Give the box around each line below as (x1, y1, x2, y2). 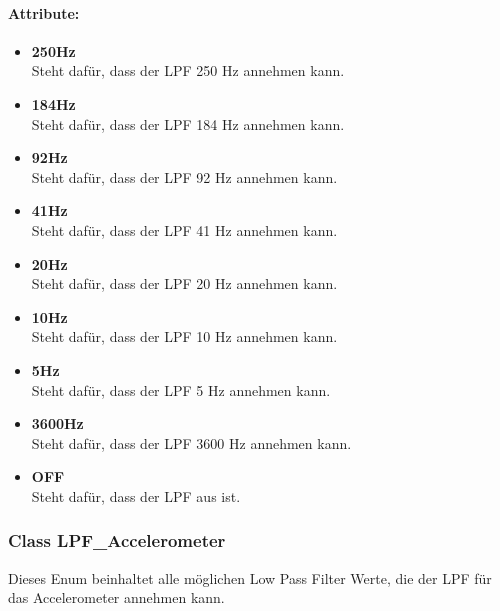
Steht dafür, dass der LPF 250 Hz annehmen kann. (31, 60, 345, 81)
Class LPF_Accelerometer (8, 528, 226, 553)
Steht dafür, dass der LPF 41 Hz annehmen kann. (31, 219, 338, 240)
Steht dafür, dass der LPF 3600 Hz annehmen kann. (31, 432, 352, 453)
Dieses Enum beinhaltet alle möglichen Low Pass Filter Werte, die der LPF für (8, 567, 492, 588)
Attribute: (8, 2, 80, 23)
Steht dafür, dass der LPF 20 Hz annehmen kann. (31, 273, 338, 294)
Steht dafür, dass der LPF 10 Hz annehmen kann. (31, 326, 338, 347)
